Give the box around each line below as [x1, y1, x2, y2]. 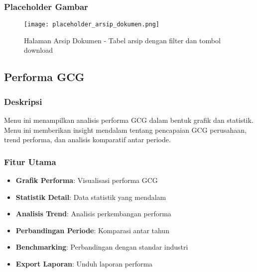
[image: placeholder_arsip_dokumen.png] [24, 21, 160, 28]
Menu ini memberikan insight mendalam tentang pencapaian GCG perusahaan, [4, 124, 247, 135]
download [24, 45, 53, 55]
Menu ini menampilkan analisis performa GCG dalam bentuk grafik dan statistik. [4, 115, 254, 125]
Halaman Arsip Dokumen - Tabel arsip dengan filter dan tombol [24, 35, 221, 45]
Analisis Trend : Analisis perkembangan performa [15, 208, 171, 219]
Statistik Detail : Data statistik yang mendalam [15, 191, 166, 202]
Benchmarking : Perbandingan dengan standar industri [15, 242, 188, 252]
